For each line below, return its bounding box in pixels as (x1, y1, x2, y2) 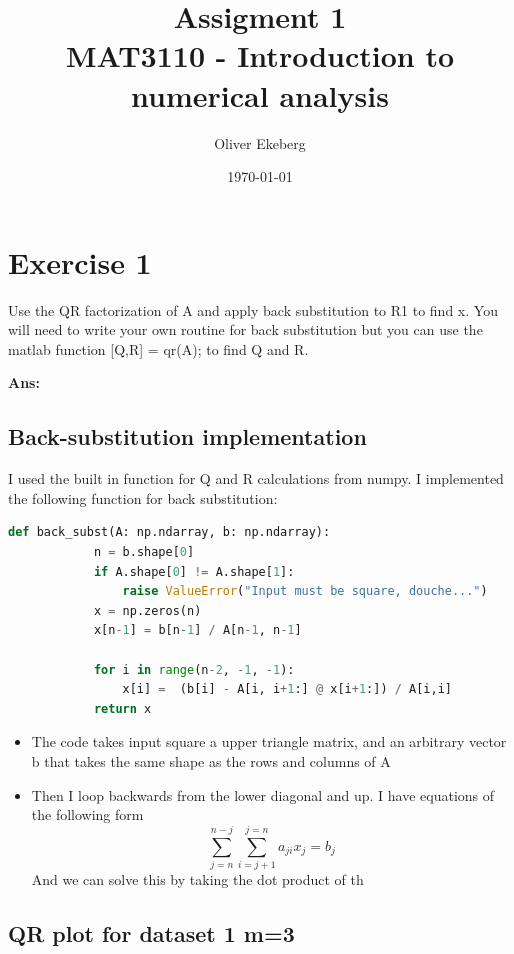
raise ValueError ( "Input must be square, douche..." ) (122, 584, 488, 599)
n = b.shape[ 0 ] (93, 544, 195, 559)
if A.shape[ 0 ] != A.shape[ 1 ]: (93, 564, 295, 579)
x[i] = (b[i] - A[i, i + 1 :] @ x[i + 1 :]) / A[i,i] (122, 682, 453, 697)
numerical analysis (131, 74, 389, 115)
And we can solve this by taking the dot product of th (31, 868, 364, 889)
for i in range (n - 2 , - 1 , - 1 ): (93, 662, 295, 677)
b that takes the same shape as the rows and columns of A (31, 750, 391, 771)
